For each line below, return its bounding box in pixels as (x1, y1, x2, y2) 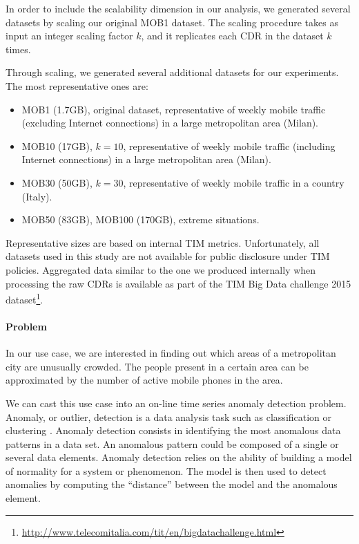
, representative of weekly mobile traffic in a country (123, 175, 345, 189)
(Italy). (21, 189, 52, 203)
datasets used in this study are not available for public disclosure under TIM (6, 249, 330, 263)
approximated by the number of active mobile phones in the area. (6, 373, 283, 387)
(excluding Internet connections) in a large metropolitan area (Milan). (21, 115, 319, 130)
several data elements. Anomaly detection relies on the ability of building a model (6, 450, 352, 465)
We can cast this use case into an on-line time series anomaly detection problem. (6, 395, 347, 410)
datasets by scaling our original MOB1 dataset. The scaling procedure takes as (6, 15, 338, 29)
